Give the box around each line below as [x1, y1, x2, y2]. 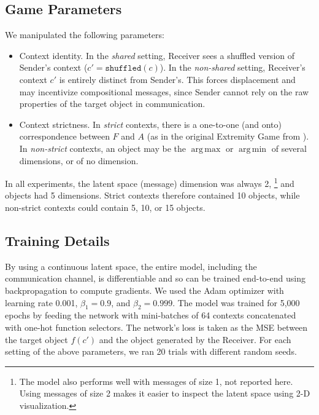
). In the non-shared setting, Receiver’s [159, 61, 306, 74]
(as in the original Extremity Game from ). [147, 130, 309, 143]
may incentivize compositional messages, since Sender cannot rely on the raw [19, 85, 309, 98]
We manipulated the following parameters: [5, 28, 164, 41]
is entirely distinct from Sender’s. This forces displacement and [59, 73, 296, 85]
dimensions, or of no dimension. [19, 154, 139, 167]
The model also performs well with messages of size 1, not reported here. [19, 374, 293, 387]
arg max [191, 144, 221, 154]
